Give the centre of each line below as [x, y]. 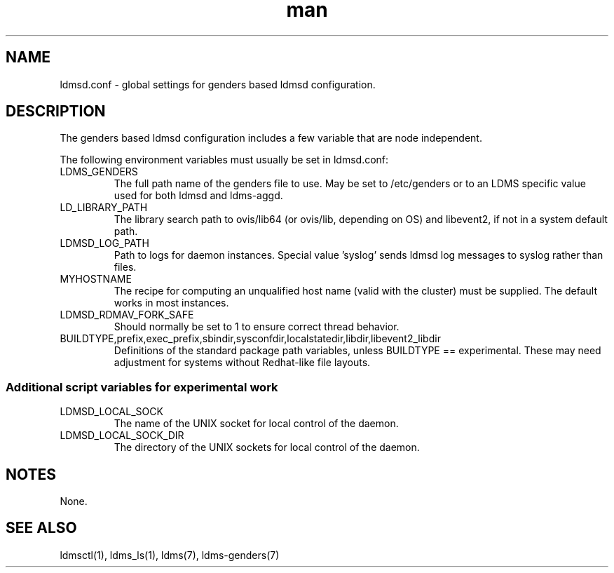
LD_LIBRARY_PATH [104, 208]
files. [125, 267]
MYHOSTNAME [96, 279]
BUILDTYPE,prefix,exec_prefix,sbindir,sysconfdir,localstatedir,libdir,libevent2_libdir [250, 339]
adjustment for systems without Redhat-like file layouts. [242, 363]
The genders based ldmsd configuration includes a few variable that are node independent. [271, 138]
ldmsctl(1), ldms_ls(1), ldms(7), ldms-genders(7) [170, 555]
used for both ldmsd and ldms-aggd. [198, 196]
